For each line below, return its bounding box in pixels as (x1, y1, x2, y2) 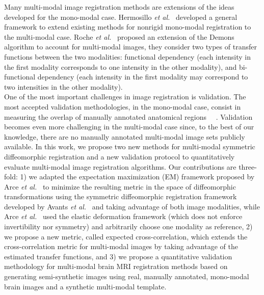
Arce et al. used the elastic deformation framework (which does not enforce (4, 211, 243, 222)
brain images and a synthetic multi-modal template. (4, 281, 167, 291)
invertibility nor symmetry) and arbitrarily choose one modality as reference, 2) (4, 221, 253, 232)
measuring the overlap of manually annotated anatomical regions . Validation (4, 111, 253, 122)
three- (239, 161, 257, 172)
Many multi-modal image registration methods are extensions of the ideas (4, 2, 234, 12)
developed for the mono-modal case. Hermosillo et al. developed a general (4, 11, 237, 22)
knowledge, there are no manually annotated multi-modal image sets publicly (4, 131, 245, 142)
